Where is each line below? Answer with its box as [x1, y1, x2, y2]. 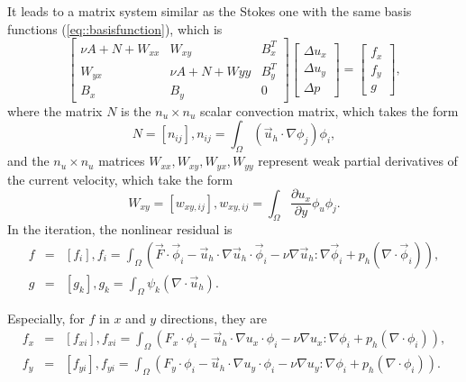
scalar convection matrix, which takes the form [200, 101, 459, 120]
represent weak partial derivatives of [258, 151, 458, 170]
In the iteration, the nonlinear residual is [7, 220, 233, 239]
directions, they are [160, 308, 267, 327]
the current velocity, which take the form [7, 169, 233, 188]
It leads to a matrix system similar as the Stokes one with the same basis [7, 2, 412, 20]
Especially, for [7, 308, 85, 327]
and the [7, 151, 50, 170]
